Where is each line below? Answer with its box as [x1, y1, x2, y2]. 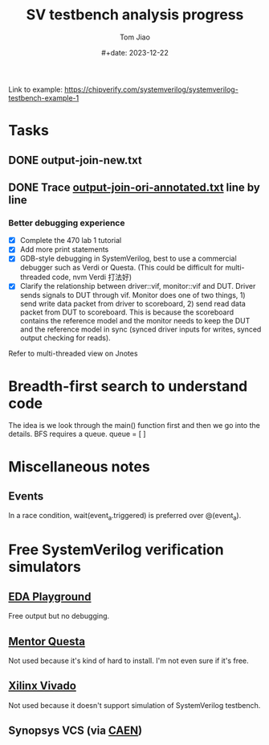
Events [8, 489, 44, 503]
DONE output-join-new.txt [8, 153, 142, 167]
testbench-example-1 [8, 93, 79, 102]
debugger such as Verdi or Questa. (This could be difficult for [19, 263, 224, 273]
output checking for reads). [19, 333, 111, 343]
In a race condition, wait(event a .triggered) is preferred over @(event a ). [8, 511, 242, 522]
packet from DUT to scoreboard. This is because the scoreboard [19, 307, 234, 317]
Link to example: [8, 84, 63, 94]
